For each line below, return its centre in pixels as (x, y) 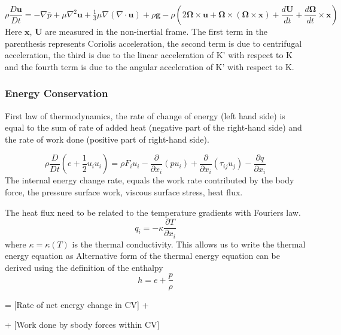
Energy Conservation (57, 93)
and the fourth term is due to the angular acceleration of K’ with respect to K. (150, 66)
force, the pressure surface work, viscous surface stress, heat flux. (124, 191)
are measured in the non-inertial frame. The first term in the (156, 31)
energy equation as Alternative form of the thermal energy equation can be (142, 256)
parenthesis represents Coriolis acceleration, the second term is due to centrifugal (153, 43)
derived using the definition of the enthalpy (84, 267)
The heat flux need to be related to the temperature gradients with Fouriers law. (153, 212)
